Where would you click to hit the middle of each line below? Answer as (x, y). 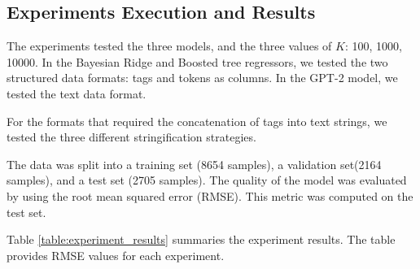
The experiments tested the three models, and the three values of (169, 46)
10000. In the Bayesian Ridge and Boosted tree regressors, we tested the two (197, 61)
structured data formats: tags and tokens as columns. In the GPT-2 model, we (202, 78)
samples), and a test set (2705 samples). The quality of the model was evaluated (207, 180)
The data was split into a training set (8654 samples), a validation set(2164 (194, 164)
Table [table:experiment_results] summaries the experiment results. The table (201, 239)
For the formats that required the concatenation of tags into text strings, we (197, 121)
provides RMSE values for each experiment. (116, 255)
